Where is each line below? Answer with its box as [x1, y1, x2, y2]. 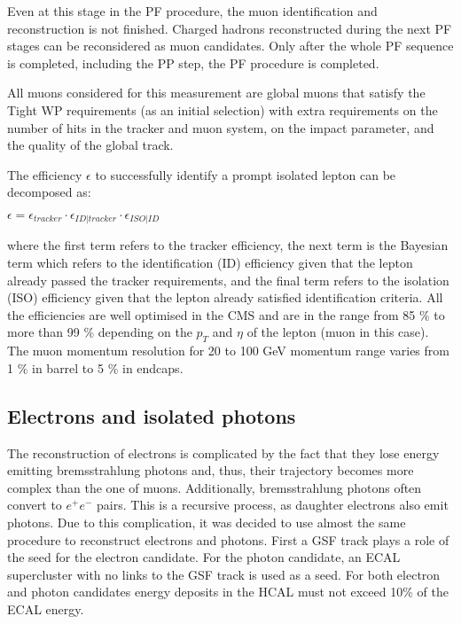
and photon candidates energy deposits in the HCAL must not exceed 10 [7, 582, 403, 601]
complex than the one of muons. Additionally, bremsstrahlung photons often [7, 478, 422, 496]
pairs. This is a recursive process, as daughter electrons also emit [97, 495, 449, 514]
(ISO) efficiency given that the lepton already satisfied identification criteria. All [7, 288, 443, 307]
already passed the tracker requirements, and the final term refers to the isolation [7, 270, 449, 289]
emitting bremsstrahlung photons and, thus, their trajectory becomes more [7, 461, 414, 480]
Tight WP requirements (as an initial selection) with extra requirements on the [7, 100, 438, 119]
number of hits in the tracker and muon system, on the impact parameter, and [7, 118, 434, 136]
